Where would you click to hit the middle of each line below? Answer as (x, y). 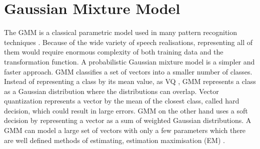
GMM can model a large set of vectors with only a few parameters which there (125, 130)
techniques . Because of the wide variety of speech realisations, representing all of (128, 42)
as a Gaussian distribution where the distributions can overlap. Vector (111, 91)
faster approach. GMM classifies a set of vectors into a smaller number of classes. (128, 71)
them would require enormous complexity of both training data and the (114, 52)
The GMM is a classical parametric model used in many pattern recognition (121, 32)
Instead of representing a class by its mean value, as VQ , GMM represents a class (130, 81)
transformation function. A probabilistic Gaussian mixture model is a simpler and (129, 61)
